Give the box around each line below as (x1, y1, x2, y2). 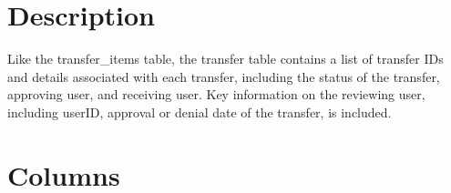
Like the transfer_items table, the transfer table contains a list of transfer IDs (7, 49, 444, 68)
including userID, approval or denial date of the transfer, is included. (7, 102, 392, 121)
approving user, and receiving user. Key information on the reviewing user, (7, 85, 425, 104)
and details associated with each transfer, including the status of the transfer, (7, 66, 440, 86)
